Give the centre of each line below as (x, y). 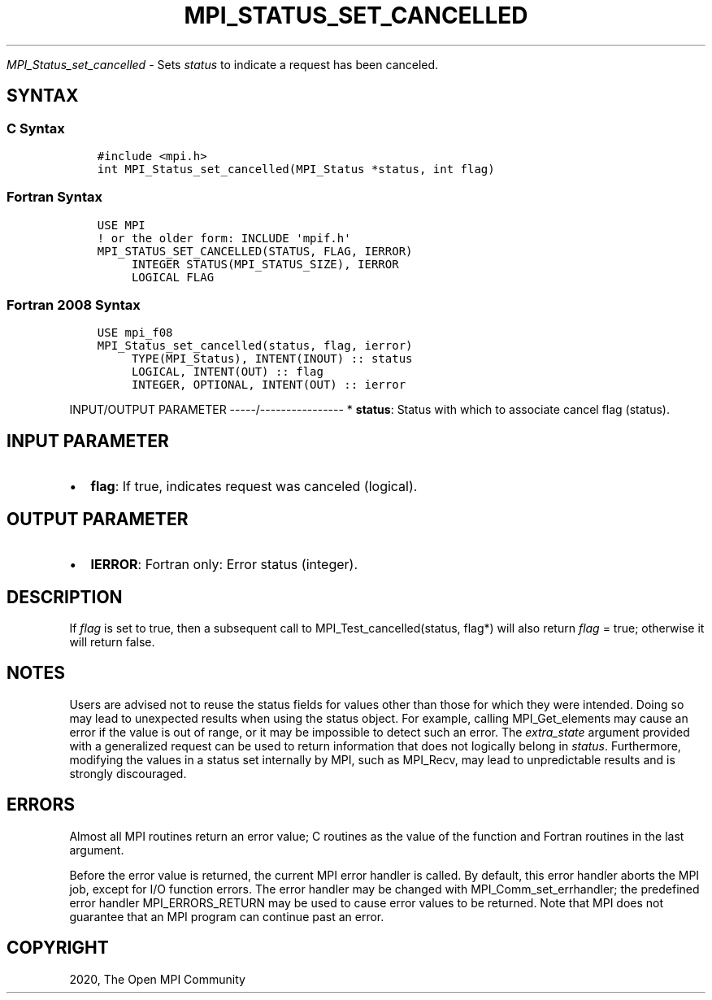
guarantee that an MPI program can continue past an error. (227, 916)
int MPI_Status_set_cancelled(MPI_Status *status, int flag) (296, 169)
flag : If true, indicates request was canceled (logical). (254, 487)
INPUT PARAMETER (88, 441)
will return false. (112, 642)
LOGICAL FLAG (173, 277)
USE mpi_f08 (135, 333)
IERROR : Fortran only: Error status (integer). (224, 565)
